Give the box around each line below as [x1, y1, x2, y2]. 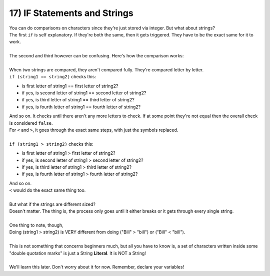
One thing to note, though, [9, 222, 63, 228]
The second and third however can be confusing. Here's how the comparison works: [9, 53, 184, 59]
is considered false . [9, 120, 53, 126]
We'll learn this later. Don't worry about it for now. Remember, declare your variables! [9, 264, 184, 270]
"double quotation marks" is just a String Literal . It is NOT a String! [9, 250, 146, 256]
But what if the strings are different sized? [9, 201, 96, 207]
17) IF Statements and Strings [9, 7, 133, 18]
